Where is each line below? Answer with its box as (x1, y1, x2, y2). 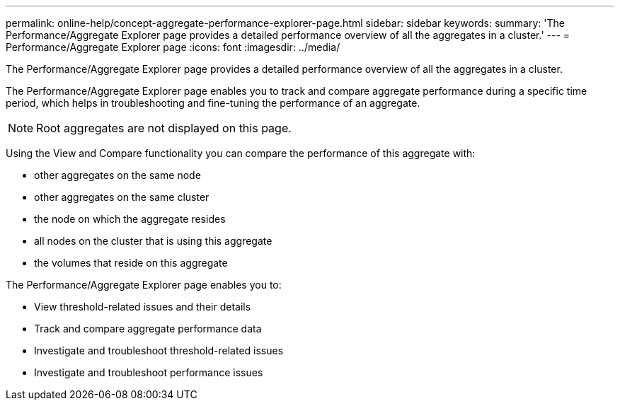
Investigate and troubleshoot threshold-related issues (34, 344, 284, 356)
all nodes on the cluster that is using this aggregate (34, 235, 272, 247)
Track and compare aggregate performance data (34, 323, 262, 335)
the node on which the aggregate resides (34, 213, 226, 225)
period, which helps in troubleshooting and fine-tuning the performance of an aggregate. (6, 97, 420, 109)
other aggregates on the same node (34, 169, 201, 181)
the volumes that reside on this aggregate (34, 257, 228, 269)
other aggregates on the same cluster (34, 191, 209, 203)
